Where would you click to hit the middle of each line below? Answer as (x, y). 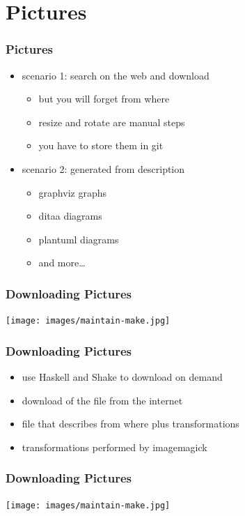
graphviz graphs (72, 192)
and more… (62, 263)
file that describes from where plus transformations (131, 424)
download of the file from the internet (102, 400)
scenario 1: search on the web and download (116, 75)
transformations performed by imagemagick (114, 447)
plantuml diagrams (79, 239)
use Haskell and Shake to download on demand (122, 377)
